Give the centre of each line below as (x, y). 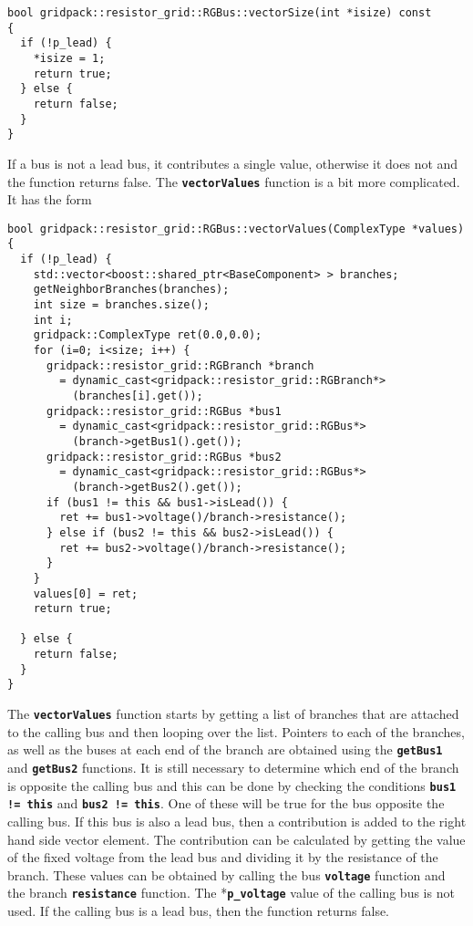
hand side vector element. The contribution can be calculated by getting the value (236, 839)
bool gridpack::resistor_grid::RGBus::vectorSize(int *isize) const (220, 13)
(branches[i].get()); (138, 395)
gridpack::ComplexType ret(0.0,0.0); (148, 335)
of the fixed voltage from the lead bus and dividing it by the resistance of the (223, 857)
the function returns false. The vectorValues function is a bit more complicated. (234, 181)
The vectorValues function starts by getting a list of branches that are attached (233, 714)
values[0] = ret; (86, 593)
